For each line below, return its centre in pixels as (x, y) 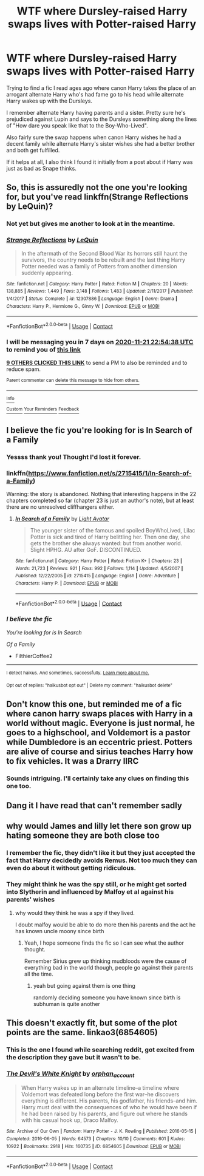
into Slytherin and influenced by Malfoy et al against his (90, 892)
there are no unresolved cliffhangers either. (60, 507)
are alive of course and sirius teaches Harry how (100, 751)
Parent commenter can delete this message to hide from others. (73, 381)
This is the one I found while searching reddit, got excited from (100, 1050)
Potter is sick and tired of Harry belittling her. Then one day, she (110, 537)
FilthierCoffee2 (34, 656)
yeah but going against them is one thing (84, 985)
